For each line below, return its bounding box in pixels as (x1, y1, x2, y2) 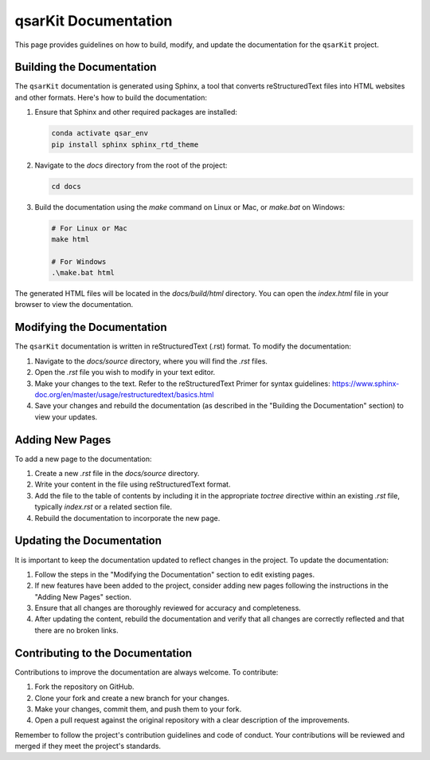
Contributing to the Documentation (14, 646, 193, 660)
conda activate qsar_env (51, 128, 149, 138)
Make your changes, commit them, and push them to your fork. (34, 704, 242, 714)
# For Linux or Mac (51, 223, 127, 233)
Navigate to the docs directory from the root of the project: (34, 160, 228, 170)
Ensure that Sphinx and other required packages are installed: (34, 108, 238, 117)
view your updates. (34, 412, 98, 422)
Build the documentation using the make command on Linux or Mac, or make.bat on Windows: (34, 202, 346, 211)
